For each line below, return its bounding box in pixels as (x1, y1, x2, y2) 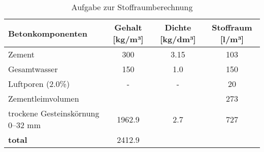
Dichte (164, 21, 191, 33)
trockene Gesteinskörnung (8, 107, 100, 119)
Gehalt (114, 21, 142, 33)
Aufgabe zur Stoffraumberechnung (71, 1, 193, 13)
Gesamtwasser (8, 63, 58, 75)
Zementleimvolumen (8, 93, 79, 104)
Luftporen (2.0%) (8, 78, 70, 89)
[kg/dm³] (160, 33, 196, 45)
